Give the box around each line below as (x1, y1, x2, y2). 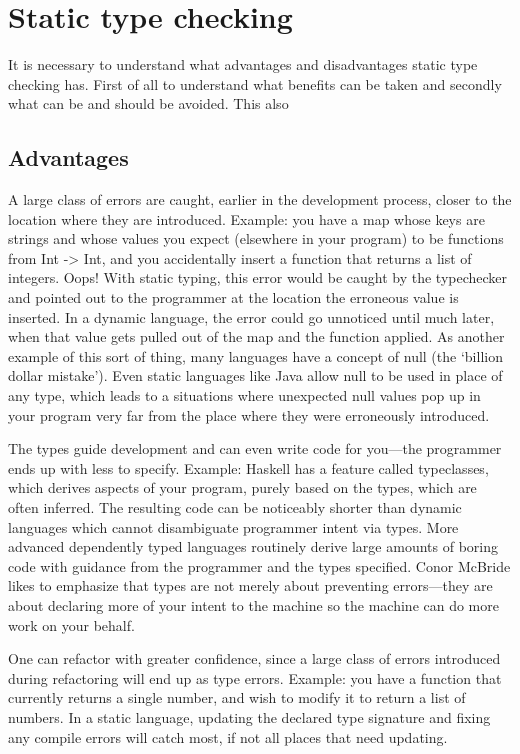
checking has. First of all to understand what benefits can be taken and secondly (8, 73, 502, 94)
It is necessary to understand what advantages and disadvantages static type (8, 54, 478, 75)
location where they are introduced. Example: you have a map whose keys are (8, 208, 485, 229)
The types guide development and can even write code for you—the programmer (8, 438, 502, 459)
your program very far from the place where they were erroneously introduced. (8, 404, 490, 425)
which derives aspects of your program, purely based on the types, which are (8, 477, 477, 498)
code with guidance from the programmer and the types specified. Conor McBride (8, 555, 511, 576)
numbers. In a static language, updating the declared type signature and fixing (8, 706, 491, 727)
